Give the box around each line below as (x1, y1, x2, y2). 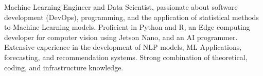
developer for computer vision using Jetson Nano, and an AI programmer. (4, 31, 238, 42)
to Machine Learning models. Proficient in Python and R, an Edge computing (4, 22, 250, 32)
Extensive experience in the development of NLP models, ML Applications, (4, 42, 242, 52)
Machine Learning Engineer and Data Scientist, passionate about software (4, 2, 238, 12)
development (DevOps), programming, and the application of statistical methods (4, 11, 259, 22)
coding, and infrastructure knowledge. (4, 62, 124, 72)
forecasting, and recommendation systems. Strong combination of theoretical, (4, 51, 248, 62)
